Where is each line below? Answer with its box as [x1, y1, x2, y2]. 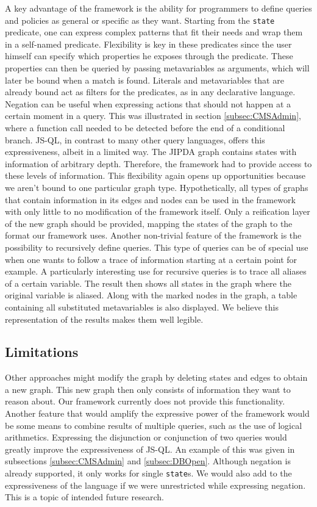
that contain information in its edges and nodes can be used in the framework [5, 193, 296, 206]
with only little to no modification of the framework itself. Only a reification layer [5, 205, 310, 218]
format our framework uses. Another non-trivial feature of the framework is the [5, 229, 302, 242]
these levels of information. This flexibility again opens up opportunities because [5, 169, 305, 182]
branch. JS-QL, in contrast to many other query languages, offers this [5, 133, 265, 146]
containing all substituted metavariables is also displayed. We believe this [5, 300, 279, 313]
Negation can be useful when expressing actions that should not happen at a [5, 97, 291, 110]
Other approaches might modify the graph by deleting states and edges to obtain [5, 371, 308, 384]
